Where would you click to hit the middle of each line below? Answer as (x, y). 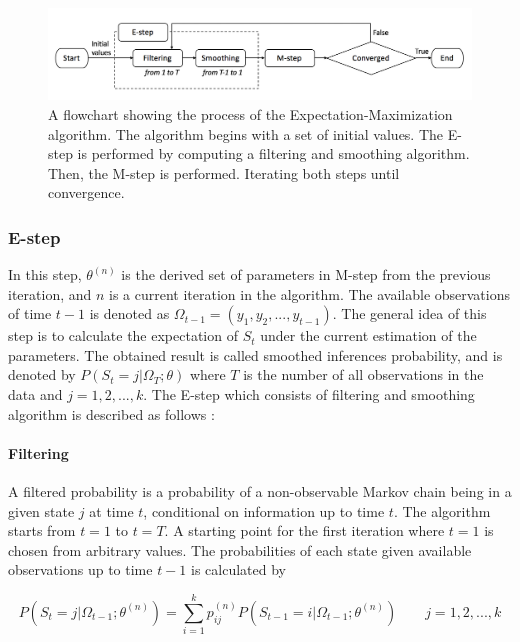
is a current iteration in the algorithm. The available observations (310, 293)
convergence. (86, 192)
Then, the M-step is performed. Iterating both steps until (224, 172)
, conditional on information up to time (264, 510)
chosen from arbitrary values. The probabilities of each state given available (240, 549)
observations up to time (80, 569)
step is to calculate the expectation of (123, 335)
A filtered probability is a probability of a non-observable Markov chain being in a (260, 491)
